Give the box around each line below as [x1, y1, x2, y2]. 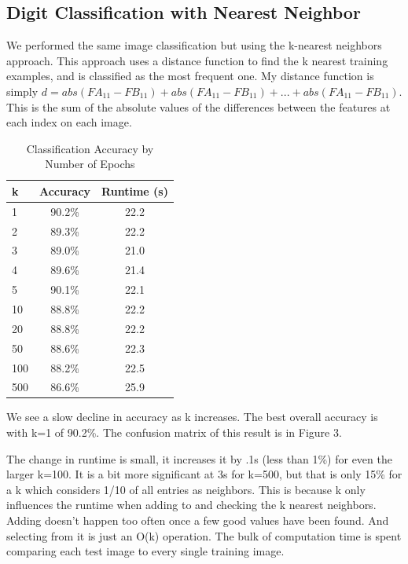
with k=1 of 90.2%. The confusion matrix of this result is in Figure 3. [6, 424, 342, 441]
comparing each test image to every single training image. [6, 543, 285, 559]
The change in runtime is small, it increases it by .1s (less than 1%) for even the [6, 450, 392, 467]
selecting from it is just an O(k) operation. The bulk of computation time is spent [6, 527, 402, 544]
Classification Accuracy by [26, 140, 154, 156]
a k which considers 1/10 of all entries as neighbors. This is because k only [6, 481, 366, 497]
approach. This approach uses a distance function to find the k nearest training [6, 52, 388, 68]
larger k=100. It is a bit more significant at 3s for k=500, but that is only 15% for [6, 466, 402, 482]
